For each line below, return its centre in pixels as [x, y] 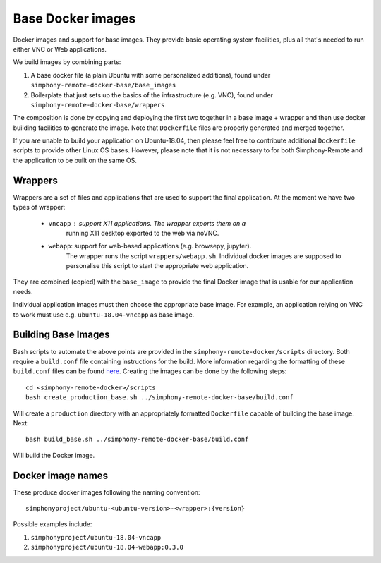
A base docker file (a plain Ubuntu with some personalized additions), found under [151, 75]
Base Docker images [74, 18]
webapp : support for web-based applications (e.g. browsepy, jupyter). [150, 246]
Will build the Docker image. [54, 455]
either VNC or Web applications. [60, 49]
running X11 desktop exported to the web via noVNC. [143, 233]
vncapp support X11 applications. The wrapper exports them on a [147, 223]
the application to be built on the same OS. [75, 160]
